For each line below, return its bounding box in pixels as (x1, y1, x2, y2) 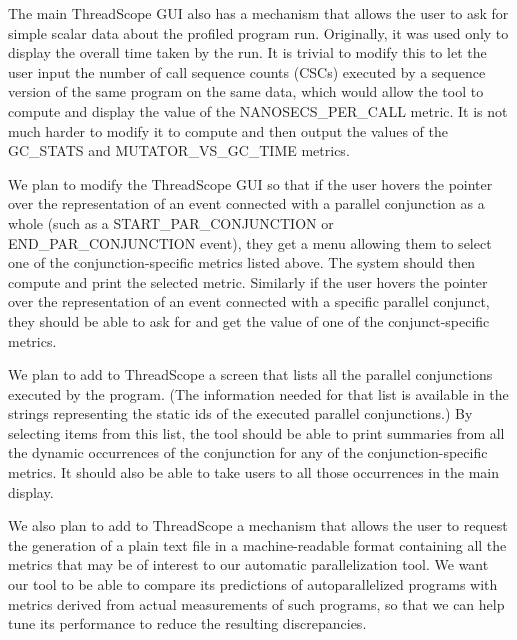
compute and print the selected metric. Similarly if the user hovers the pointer (8, 271, 488, 292)
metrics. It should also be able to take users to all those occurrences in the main (8, 462, 500, 483)
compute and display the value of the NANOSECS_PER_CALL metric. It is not (8, 100, 508, 121)
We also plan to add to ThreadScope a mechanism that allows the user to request (8, 515, 508, 536)
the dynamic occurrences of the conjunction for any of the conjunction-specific (8, 442, 488, 463)
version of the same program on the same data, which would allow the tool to (8, 81, 484, 102)
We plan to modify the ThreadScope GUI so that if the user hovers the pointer (8, 173, 493, 194)
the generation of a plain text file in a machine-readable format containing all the (8, 534, 507, 555)
